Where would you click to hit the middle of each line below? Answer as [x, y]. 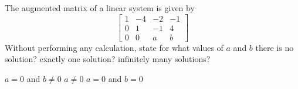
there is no [275, 47]
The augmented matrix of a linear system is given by [100, 8]
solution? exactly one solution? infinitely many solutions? [108, 59]
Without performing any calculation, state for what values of [114, 47]
